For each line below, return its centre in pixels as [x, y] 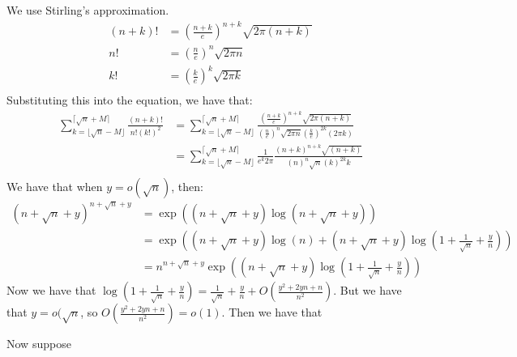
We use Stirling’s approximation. [88, 10]
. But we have [367, 290]
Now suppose [39, 344]
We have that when [55, 186]
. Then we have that [272, 312]
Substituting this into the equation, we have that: [130, 100]
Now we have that [51, 290]
